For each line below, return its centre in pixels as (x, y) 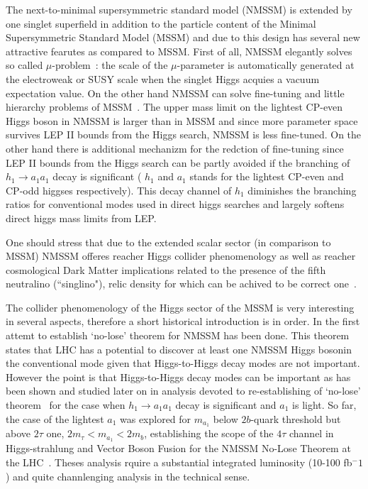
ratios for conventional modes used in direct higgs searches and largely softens (175, 204)
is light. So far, (324, 405)
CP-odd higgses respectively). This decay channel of (119, 190)
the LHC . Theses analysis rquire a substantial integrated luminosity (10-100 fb (179, 462)
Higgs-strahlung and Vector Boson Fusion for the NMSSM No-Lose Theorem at (178, 448)
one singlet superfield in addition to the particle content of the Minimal (161, 23)
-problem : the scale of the (110, 65)
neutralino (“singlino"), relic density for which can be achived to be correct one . (181, 284)
